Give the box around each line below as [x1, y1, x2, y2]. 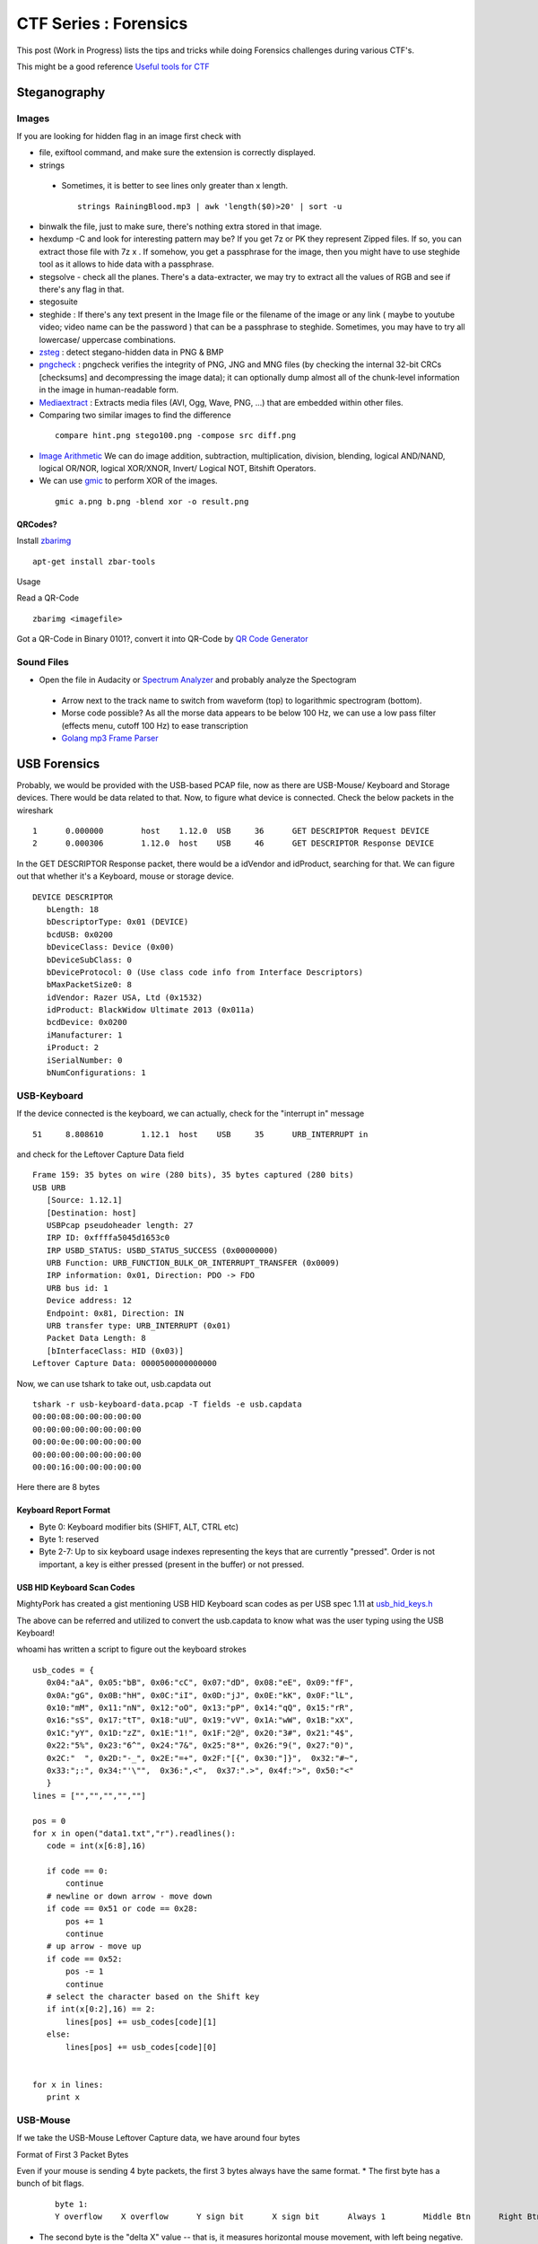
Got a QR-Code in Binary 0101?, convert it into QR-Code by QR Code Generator [16, 634, 308, 644]
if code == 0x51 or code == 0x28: [46, 1904, 199, 1914]
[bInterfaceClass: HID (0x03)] [46, 1346, 184, 1355]
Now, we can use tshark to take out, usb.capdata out [16, 1378, 212, 1389]
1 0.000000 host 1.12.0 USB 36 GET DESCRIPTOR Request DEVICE [32, 826, 430, 836]
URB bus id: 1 [46, 1283, 108, 1293]
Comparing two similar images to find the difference [39, 409, 232, 420]
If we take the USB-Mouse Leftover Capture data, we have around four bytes [16, 2133, 300, 2143]
